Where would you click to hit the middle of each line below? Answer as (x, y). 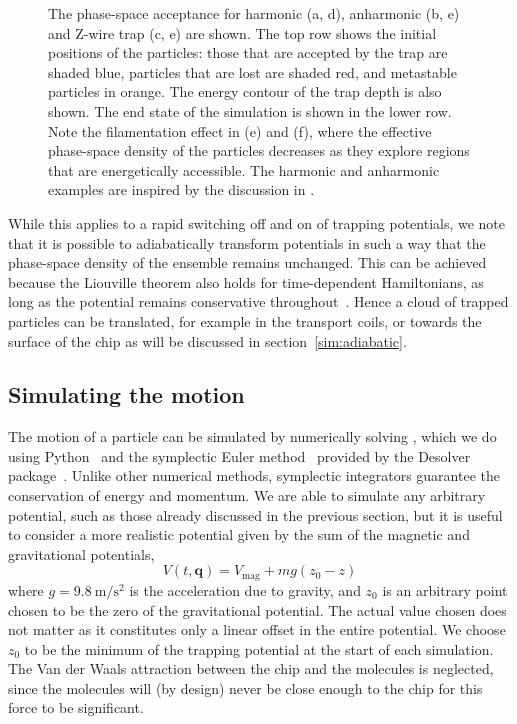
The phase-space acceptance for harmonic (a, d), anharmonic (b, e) (254, 13)
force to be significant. (76, 707)
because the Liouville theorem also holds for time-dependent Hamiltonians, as (246, 281)
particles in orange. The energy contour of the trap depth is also (245, 91)
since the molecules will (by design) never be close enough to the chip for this (245, 687)
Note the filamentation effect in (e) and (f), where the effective (240, 130)
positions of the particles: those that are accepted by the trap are (248, 52)
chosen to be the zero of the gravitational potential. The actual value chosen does (257, 609)
